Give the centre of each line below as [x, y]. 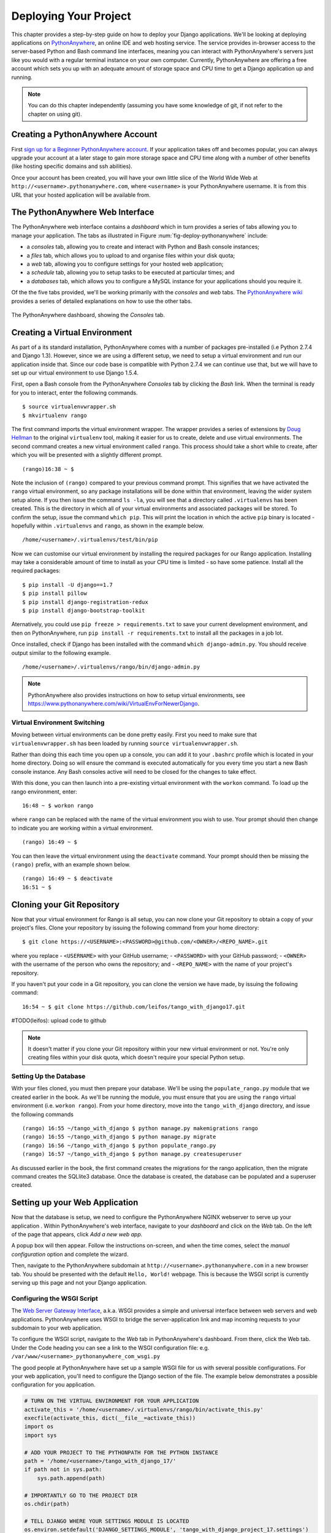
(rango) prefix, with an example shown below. [71, 864]
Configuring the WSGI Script [55, 1298]
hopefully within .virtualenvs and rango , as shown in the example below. [108, 526]
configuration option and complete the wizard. [70, 1254]
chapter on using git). [55, 114]
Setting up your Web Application [75, 1203]
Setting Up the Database [48, 1076]
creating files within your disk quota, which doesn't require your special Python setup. [136, 1057]
